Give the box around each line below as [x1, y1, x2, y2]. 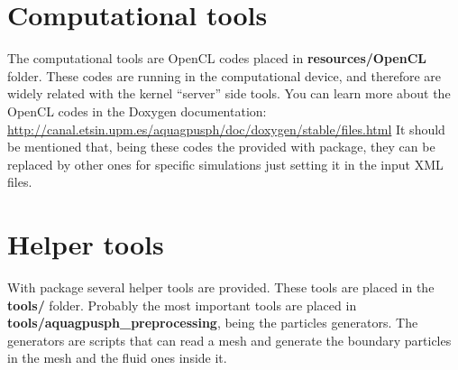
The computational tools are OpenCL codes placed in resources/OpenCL [7, 49, 426, 68]
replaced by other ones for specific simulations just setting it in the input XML [7, 154, 444, 173]
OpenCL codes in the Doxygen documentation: [7, 101, 267, 120]
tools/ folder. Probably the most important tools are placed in [7, 295, 357, 314]
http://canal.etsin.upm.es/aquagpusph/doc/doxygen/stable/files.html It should [7, 119, 445, 138]
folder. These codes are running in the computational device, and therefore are [7, 66, 442, 85]
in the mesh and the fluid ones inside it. [7, 348, 227, 367]
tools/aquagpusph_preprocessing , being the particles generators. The [7, 313, 418, 332]
